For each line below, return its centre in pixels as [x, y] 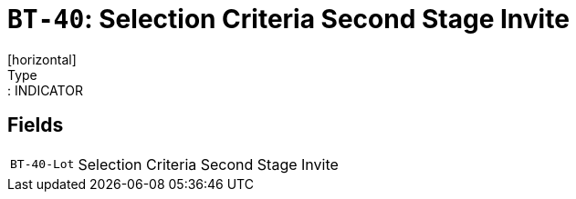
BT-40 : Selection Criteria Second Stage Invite [288, 19]
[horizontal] [42, 59]
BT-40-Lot [42, 164]
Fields [36, 125]
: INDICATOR [45, 90]
